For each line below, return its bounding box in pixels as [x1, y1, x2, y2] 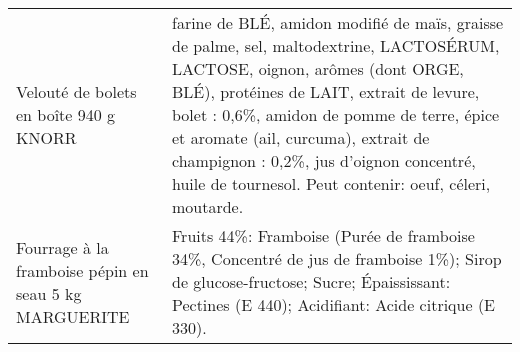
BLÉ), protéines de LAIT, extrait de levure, [171, 80, 480, 103]
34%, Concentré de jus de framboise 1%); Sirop [171, 247, 502, 270]
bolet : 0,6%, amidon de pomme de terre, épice [171, 103, 500, 126]
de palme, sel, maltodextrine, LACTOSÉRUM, [171, 34, 500, 57]
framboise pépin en [16, 258, 149, 282]
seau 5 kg [16, 281, 82, 305]
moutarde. [171, 195, 244, 218]
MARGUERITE [16, 304, 130, 328]
